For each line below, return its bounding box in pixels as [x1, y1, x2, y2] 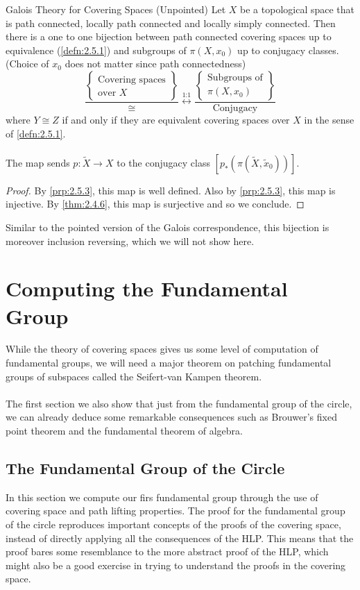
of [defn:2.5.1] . [6, 126, 66, 140]
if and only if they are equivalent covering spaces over [62, 112, 290, 126]
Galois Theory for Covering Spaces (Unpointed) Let [6, 2, 226, 16]
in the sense [304, 112, 354, 126]
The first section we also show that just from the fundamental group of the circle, [6, 396, 352, 410]
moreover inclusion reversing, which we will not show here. [6, 233, 255, 248]
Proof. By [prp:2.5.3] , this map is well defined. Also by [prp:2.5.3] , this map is [6, 183, 336, 197]
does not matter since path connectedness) [65, 56, 246, 71]
